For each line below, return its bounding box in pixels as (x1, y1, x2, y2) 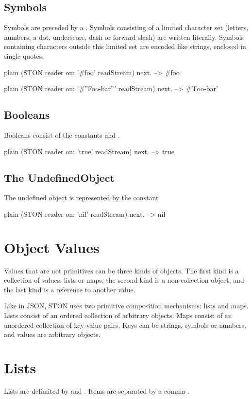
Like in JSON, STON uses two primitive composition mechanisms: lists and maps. (4, 301, 249, 311)
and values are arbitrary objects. (4, 329, 101, 339)
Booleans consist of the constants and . (4, 129, 120, 140)
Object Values (4, 237, 100, 257)
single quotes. (4, 50, 44, 61)
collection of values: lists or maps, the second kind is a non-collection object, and (4, 275, 244, 285)
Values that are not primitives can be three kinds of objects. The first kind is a (4, 265, 239, 275)
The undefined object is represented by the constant (4, 192, 159, 203)
